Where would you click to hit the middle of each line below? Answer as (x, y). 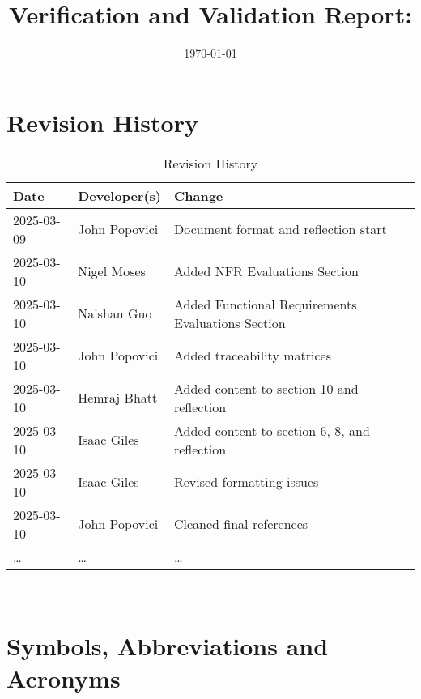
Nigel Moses (112, 271)
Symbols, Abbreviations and (168, 646)
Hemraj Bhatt (118, 398)
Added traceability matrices (252, 356)
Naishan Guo (115, 313)
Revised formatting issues (246, 482)
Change (198, 195)
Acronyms (64, 678)
